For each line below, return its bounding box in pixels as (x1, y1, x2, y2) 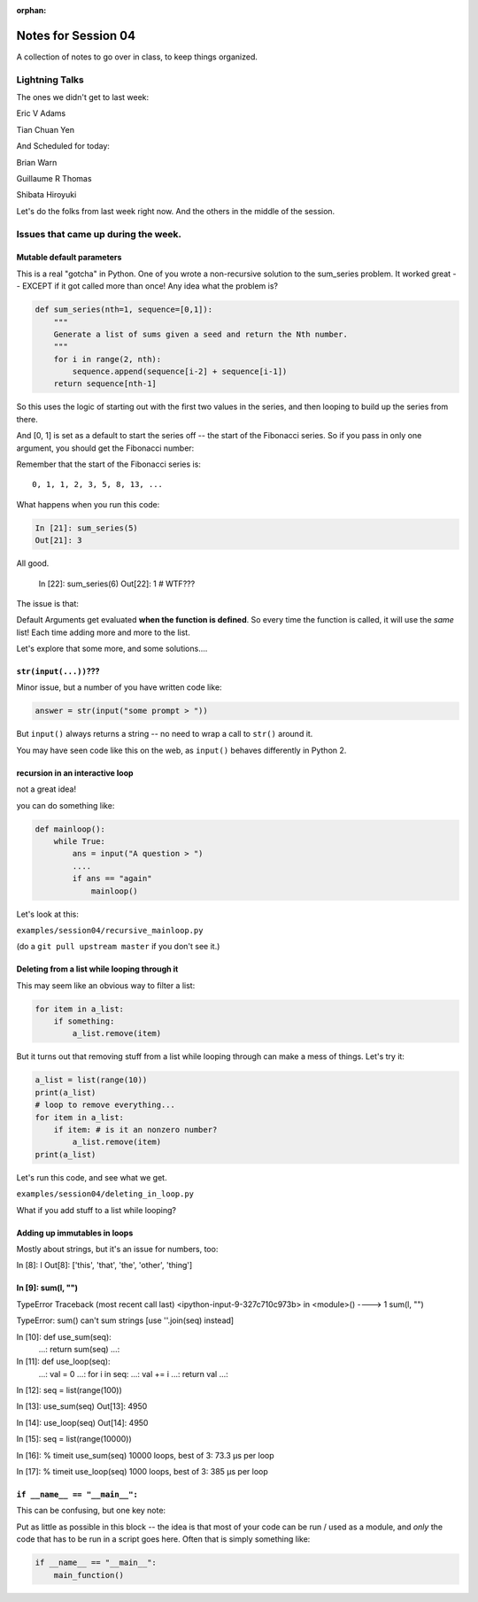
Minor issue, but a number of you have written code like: (16, 682, 222, 693)
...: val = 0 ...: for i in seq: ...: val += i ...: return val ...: (38, 1368, 229, 1379)
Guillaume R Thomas (16, 174, 92, 183)
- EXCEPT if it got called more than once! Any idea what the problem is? (16, 281, 279, 291)
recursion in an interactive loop (16, 767, 134, 778)
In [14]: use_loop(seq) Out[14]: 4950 (16, 1417, 149, 1428)
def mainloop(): (35, 824, 106, 834)
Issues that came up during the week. (16, 228, 181, 240)
